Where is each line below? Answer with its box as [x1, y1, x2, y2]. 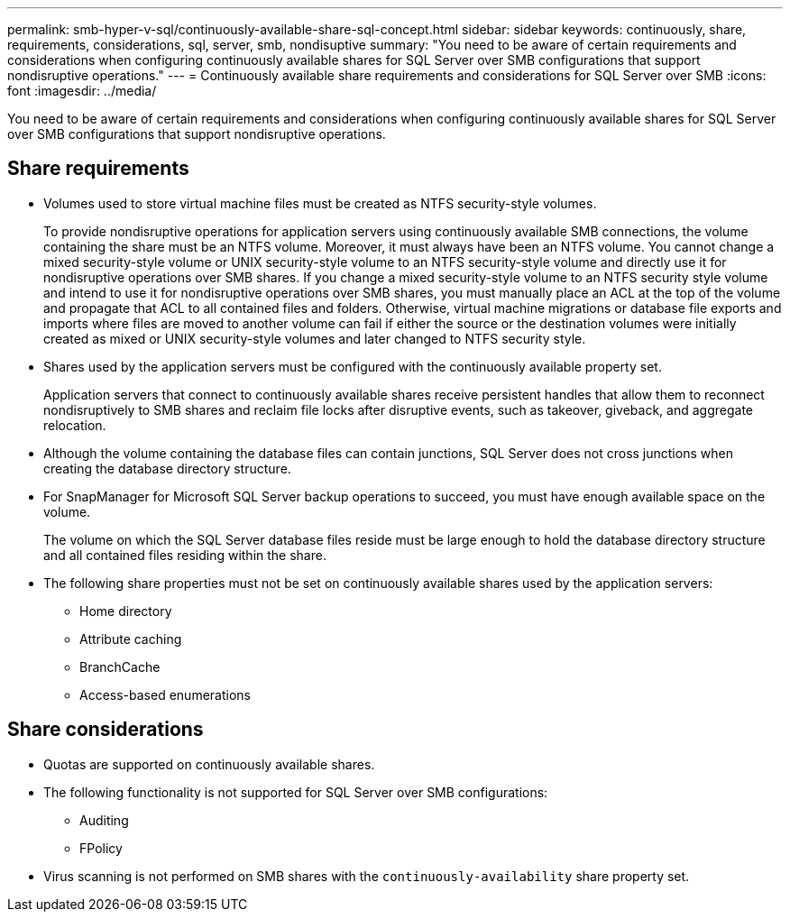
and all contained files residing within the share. [43, 547, 326, 563]
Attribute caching [79, 630, 182, 647]
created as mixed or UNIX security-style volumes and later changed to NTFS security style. [43, 330, 586, 346]
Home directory [79, 602, 172, 619]
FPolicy [79, 840, 123, 856]
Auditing [79, 812, 129, 828]
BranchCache [79, 658, 161, 675]
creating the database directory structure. [43, 460, 291, 476]
